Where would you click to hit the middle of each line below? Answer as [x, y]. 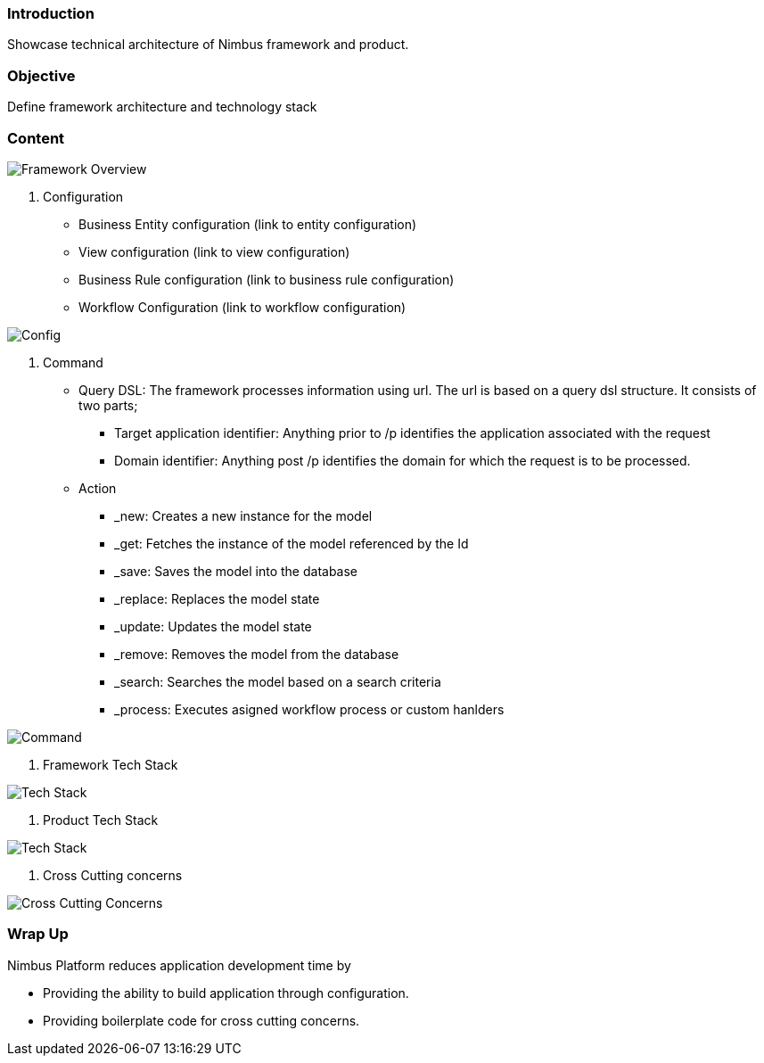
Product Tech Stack [101, 820]
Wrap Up [38, 934]
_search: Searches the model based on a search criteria [278, 681]
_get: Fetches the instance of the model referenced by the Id [292, 543]
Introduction [51, 13]
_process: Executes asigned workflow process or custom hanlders [309, 709]
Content [36, 138]
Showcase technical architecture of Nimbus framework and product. [208, 45]
